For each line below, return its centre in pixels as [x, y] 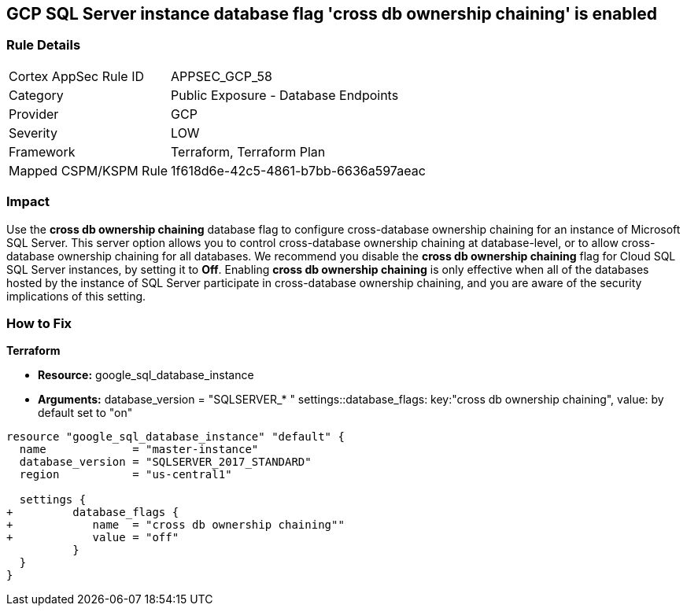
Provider [34, 114]
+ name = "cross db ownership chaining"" [175, 525]
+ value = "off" [93, 538]
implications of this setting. [76, 296]
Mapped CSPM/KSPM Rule [89, 170]
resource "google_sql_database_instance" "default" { [175, 437]
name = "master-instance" [139, 450]
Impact [28, 202]
